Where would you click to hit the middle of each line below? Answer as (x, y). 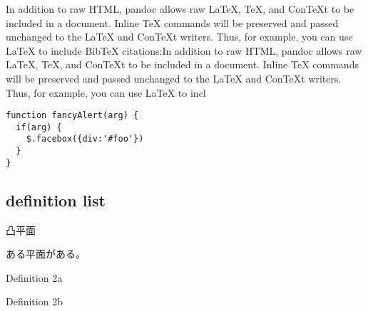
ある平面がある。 (46, 254)
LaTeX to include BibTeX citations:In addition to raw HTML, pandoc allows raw (184, 50)
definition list (56, 200)
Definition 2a (34, 277)
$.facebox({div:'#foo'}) (85, 139)
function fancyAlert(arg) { (72, 116)
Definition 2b (34, 301)
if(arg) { (39, 127)
